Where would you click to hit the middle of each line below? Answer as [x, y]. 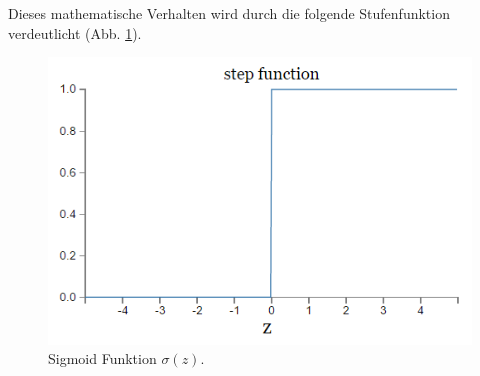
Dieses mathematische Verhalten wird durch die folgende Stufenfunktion [229, 13]
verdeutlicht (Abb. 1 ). [75, 32]
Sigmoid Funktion [102, 358]
